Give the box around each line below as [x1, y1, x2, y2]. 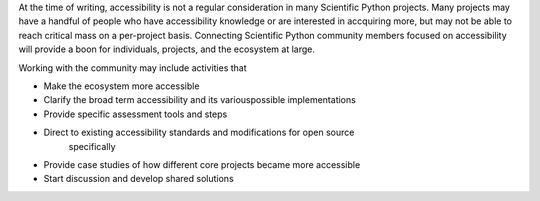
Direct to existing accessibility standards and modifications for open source [43, 126, 355, 139]
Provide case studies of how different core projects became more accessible [43, 158, 361, 170]
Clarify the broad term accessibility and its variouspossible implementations [43, 94, 357, 106]
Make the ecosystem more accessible [43, 80, 200, 92]
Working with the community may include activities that [18, 61, 247, 74]
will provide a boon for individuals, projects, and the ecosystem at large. [18, 43, 315, 55]
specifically [68, 140, 116, 152]
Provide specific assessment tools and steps [43, 108, 228, 120]
